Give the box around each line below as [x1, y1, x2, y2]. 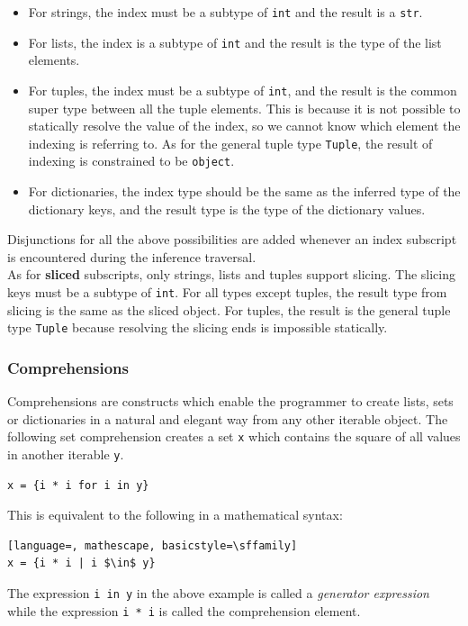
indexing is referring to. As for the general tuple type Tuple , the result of [28, 133, 433, 152]
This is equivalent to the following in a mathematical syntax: [7, 505, 343, 524]
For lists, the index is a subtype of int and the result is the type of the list [28, 32, 442, 51]
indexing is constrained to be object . [28, 151, 235, 170]
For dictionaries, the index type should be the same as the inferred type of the [28, 182, 461, 201]
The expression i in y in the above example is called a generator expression [7, 584, 429, 603]
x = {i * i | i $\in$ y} [7, 557, 156, 570]
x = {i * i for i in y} [7, 478, 149, 492]
